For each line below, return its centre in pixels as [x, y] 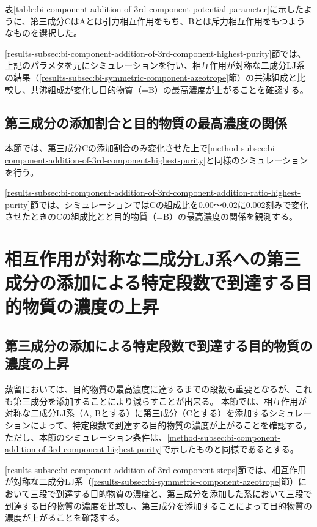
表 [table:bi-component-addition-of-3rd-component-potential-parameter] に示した [155, 9]
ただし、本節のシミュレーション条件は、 [86, 437]
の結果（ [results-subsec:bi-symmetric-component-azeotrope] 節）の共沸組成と [151, 77]
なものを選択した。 [43, 33]
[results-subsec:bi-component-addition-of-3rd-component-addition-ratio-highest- [153, 192]
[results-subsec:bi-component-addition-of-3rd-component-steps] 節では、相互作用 [156, 469]
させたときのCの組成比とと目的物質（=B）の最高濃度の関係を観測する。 [151, 216]
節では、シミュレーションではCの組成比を [114, 204]
